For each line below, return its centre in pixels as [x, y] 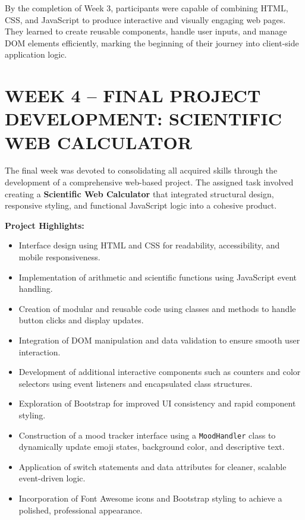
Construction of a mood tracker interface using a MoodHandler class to [147, 435]
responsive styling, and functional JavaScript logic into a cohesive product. [141, 205]
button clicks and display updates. [81, 320]
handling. [36, 289]
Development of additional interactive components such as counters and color [160, 372]
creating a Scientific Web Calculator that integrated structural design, [139, 193]
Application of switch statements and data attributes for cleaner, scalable [152, 466]
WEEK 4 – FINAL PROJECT [133, 95]
